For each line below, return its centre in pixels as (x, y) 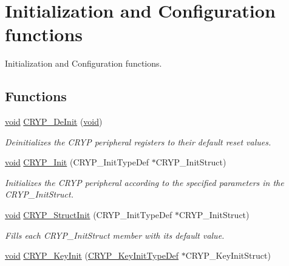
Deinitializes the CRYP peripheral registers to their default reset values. (138, 141)
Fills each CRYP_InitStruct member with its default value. (115, 235)
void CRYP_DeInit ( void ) (54, 121)
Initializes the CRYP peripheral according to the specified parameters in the (144, 182)
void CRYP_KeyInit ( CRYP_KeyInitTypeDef (92, 255)
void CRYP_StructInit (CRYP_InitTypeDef (89, 215)
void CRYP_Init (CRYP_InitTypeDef (77, 162)
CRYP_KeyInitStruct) (228, 255)
